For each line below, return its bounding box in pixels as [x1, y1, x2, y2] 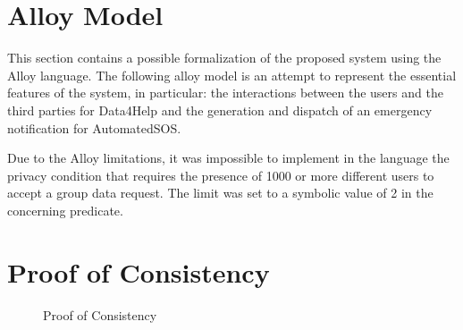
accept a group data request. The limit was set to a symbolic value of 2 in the [7, 183, 434, 202]
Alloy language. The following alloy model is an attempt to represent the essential [7, 65, 457, 84]
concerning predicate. [7, 200, 123, 219]
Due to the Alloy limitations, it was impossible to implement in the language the [7, 148, 450, 167]
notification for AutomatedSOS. [7, 118, 181, 137]
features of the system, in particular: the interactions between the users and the [7, 83, 443, 102]
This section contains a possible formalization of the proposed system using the [7, 48, 442, 67]
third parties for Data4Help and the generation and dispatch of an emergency [7, 100, 433, 119]
